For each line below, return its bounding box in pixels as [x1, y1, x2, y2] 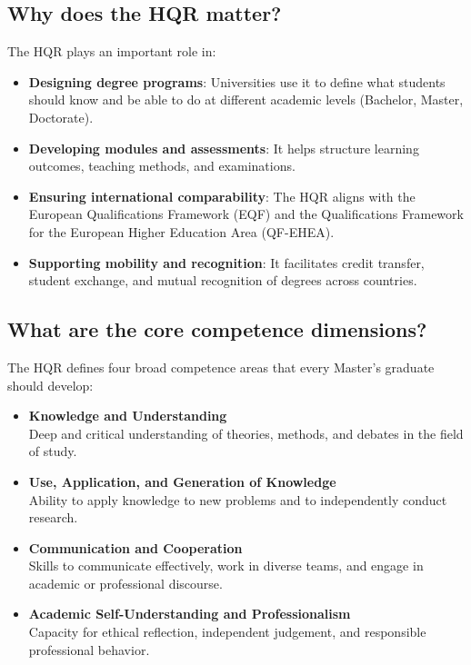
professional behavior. [28, 640, 150, 659]
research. [28, 508, 78, 527]
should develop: [7, 375, 94, 394]
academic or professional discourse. [28, 573, 223, 592]
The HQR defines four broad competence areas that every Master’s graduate [7, 357, 435, 376]
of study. [28, 442, 77, 461]
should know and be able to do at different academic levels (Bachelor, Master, [28, 90, 464, 109]
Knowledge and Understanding [28, 406, 227, 425]
